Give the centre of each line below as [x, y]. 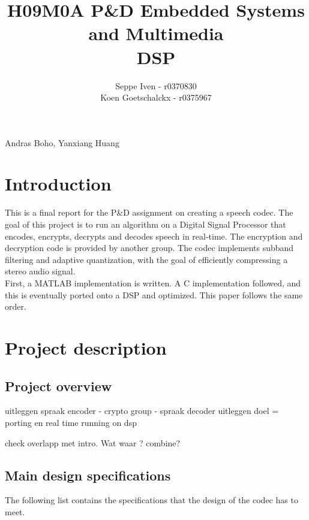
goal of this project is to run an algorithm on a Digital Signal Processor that [145, 224]
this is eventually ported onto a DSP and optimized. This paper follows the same [154, 294]
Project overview [58, 386]
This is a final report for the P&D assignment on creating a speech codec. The [149, 212]
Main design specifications [88, 475]
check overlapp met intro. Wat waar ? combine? [93, 442]
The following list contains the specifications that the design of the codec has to [151, 500]
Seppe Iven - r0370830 [156, 85]
